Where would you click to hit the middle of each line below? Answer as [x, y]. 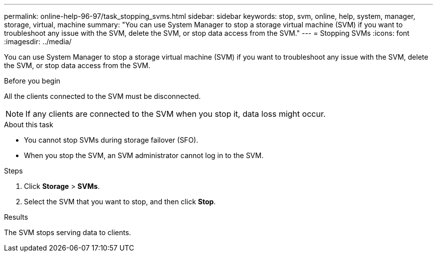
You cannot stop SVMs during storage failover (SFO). [111, 140]
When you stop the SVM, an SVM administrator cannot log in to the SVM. [144, 155]
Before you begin [32, 81]
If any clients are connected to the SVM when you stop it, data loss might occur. [176, 114]
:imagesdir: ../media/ [38, 42]
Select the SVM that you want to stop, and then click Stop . [120, 202]
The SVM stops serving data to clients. [68, 232]
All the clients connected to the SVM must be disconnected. [103, 96]
